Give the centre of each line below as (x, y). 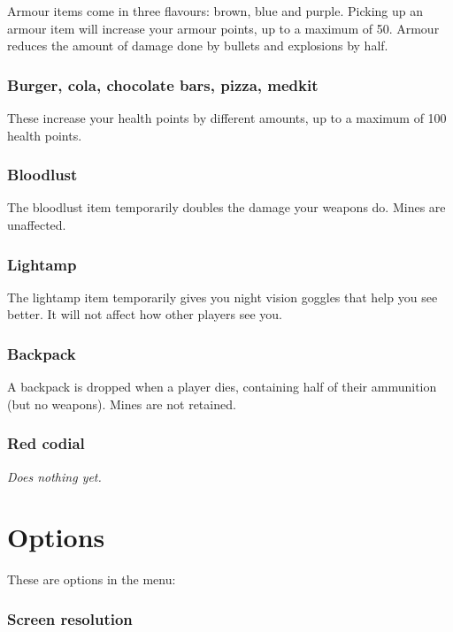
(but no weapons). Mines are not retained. (122, 404)
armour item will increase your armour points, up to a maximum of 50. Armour (223, 28)
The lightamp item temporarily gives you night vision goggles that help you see (223, 297)
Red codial (46, 443)
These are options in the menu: (92, 579)
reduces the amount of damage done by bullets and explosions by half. (198, 46)
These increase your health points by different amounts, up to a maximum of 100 (227, 118)
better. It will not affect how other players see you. (145, 314)
